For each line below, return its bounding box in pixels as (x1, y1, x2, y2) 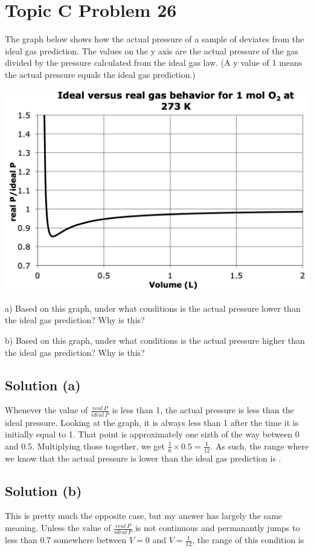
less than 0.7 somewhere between (5, 533, 127, 546)
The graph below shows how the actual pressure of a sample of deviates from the (5, 33, 304, 45)
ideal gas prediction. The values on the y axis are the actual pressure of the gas (5, 44, 298, 57)
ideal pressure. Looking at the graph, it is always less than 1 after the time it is (5, 416, 299, 428)
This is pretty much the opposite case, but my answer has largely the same (5, 509, 283, 522)
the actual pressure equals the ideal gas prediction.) (5, 68, 196, 80)
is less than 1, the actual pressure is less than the (112, 404, 294, 416)
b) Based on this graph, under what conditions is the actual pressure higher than (5, 333, 305, 346)
